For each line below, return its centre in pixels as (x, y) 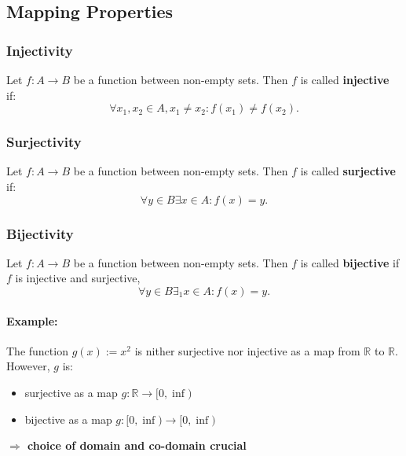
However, (28, 366)
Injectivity (40, 50)
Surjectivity (44, 142)
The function (37, 350)
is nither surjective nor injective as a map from (247, 350)
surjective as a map (71, 392)
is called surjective (348, 171)
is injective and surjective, (78, 278)
